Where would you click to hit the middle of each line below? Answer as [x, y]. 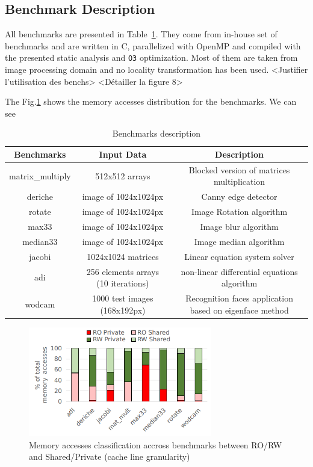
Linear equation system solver [239, 256]
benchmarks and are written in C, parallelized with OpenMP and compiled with [153, 45]
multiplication [239, 181]
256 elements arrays [123, 271]
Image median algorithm [239, 241]
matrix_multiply [40, 175]
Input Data [123, 154]
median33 [40, 241]
